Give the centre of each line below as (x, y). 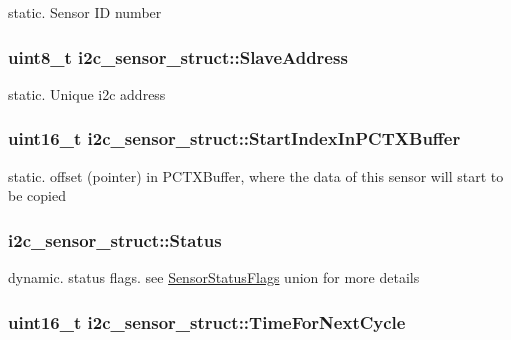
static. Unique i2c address (87, 93)
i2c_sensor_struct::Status (115, 239)
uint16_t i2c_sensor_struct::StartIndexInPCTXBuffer (234, 138)
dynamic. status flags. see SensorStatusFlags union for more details (214, 277)
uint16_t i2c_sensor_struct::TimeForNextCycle (207, 321)
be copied (37, 195)
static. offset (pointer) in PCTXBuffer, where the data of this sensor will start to (256, 175)
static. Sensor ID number (85, 12)
